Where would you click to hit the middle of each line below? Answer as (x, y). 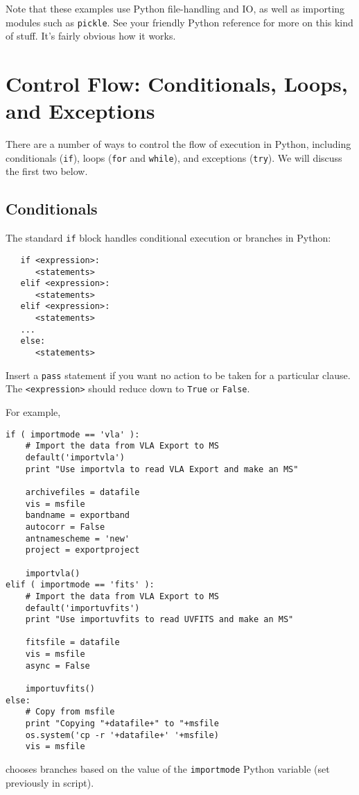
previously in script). (50, 782)
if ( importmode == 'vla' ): (73, 434)
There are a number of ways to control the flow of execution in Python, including (178, 144)
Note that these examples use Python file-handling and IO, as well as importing (175, 8)
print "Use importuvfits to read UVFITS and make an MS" (159, 620)
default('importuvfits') (82, 608)
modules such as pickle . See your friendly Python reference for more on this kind (179, 22)
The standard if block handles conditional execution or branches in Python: (168, 238)
